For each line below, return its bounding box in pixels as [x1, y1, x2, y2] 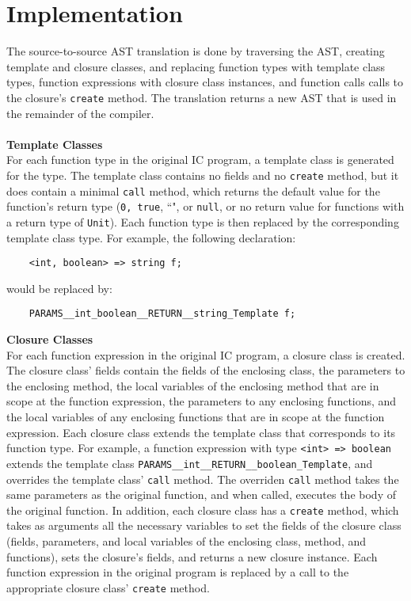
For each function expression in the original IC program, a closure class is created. [6, 346, 405, 363]
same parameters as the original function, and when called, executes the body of [6, 486, 396, 503]
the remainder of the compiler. [6, 105, 154, 121]
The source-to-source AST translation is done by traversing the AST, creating [6, 43, 385, 59]
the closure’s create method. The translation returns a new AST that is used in [6, 89, 397, 105]
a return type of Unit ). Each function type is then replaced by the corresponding [6, 213, 399, 230]
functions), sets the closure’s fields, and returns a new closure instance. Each [6, 548, 378, 565]
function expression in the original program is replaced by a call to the [6, 564, 349, 580]
